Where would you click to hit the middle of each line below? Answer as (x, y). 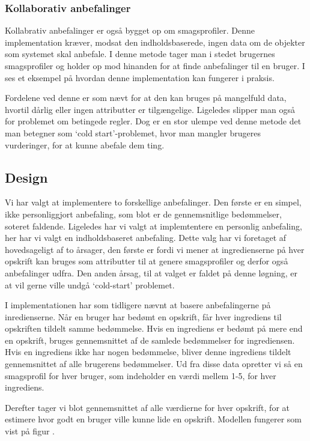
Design (26, 177)
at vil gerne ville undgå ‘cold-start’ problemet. (90, 284)
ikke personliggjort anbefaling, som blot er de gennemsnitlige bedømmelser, (143, 214)
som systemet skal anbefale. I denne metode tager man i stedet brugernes (140, 54)
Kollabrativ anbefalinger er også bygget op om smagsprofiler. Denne (130, 30)
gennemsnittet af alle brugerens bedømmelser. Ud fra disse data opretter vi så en (154, 364)
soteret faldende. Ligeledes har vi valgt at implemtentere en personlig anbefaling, (153, 226)
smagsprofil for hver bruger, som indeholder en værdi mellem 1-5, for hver (141, 375)
